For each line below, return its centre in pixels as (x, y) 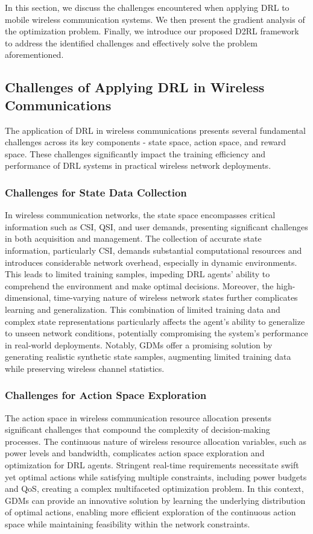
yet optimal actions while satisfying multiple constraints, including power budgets (156, 476)
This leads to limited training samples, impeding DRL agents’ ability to (138, 274)
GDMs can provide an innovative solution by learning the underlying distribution (155, 500)
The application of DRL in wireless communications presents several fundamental (155, 130)
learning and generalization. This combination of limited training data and (143, 309)
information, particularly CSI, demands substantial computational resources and (153, 250)
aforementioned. (34, 55)
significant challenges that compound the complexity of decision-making (138, 429)
